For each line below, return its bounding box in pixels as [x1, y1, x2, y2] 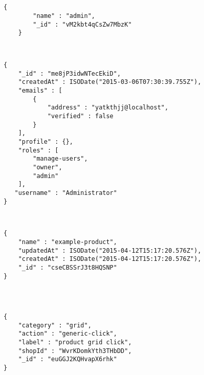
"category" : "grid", [18, 321, 92, 329]
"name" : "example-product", [18, 238, 117, 246]
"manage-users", [33, 155, 88, 163]
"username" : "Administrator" [14, 189, 117, 196]
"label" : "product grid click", [18, 338, 132, 346]
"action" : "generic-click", [18, 330, 117, 338]
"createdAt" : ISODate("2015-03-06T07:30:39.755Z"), [18, 78, 201, 86]
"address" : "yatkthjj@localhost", [47, 104, 169, 112]
